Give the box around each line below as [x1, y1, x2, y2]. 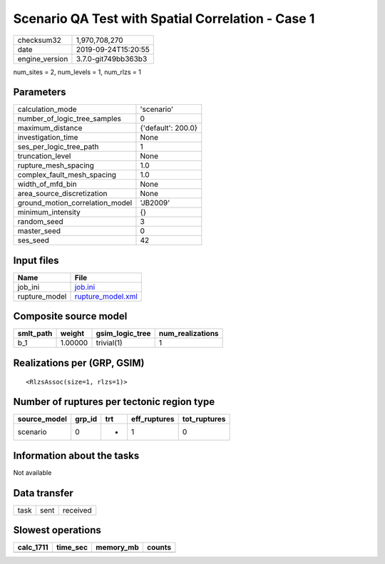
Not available [13, 468, 52, 477]
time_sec [56, 543, 88, 553]
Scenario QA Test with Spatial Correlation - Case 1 [13, 11, 315, 26]
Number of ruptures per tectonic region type [13, 396, 215, 408]
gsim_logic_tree [96, 329, 151, 339]
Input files [13, 254, 60, 267]
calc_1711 [17, 543, 49, 553]
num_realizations [158, 329, 219, 339]
